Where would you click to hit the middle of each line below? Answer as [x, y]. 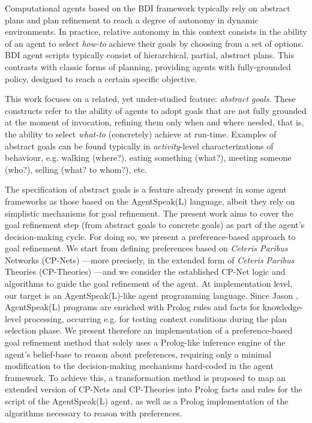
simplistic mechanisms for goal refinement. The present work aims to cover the [149, 213]
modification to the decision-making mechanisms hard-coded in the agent [139, 366]
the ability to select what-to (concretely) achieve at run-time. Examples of [141, 133]
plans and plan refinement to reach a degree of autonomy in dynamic [132, 19]
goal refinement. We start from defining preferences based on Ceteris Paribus [146, 248]
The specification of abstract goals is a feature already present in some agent [146, 189]
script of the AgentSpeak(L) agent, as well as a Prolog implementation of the [147, 401]
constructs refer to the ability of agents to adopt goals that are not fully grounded [156, 110]
